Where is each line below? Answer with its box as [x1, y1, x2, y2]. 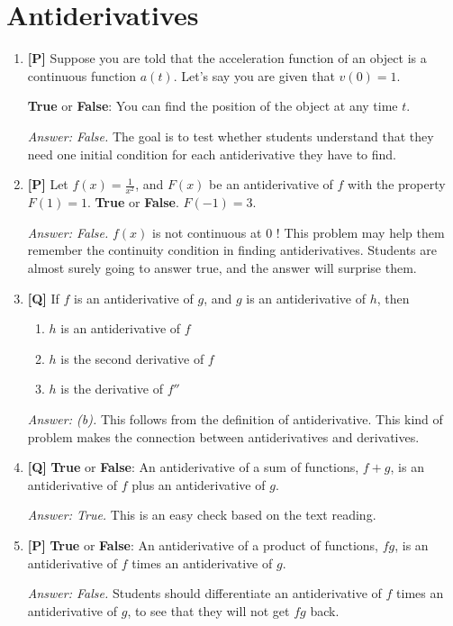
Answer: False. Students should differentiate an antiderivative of [27, 584, 382, 603]
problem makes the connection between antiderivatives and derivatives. [27, 427, 420, 446]
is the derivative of [60, 379, 163, 398]
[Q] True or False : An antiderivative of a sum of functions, [27, 458, 359, 476]
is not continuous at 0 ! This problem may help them [152, 222, 445, 241]
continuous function [27, 66, 137, 85]
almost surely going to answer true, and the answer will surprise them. [27, 259, 417, 277]
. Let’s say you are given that [173, 66, 335, 85]
